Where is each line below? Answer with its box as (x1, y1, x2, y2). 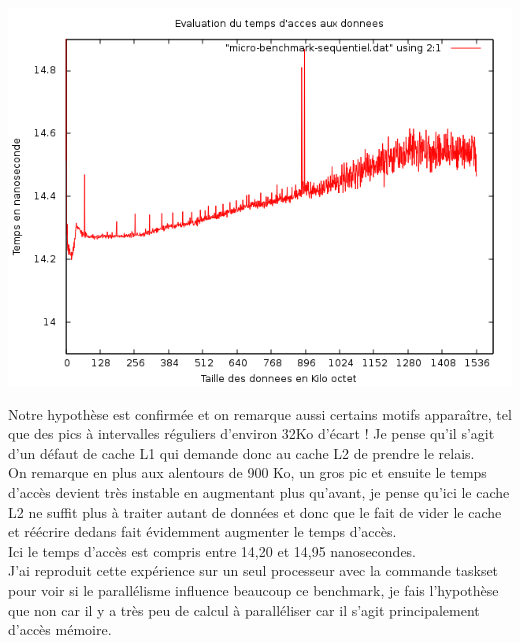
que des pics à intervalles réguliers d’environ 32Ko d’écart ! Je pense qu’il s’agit (8, 423, 495, 444)
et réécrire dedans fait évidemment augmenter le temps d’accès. (8, 521, 397, 542)
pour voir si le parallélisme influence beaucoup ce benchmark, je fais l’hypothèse (8, 579, 499, 600)
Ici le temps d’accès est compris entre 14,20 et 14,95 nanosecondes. (8, 540, 417, 561)
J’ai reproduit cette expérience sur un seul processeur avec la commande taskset (8, 560, 499, 581)
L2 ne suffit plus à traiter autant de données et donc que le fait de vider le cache (8, 501, 502, 522)
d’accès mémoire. (8, 619, 112, 640)
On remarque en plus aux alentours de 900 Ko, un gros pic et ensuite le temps (8, 462, 487, 483)
